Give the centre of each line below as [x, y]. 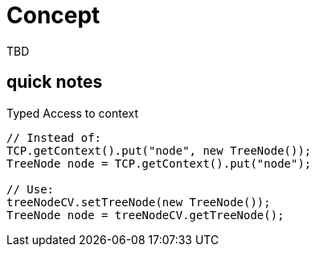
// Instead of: [54, 137]
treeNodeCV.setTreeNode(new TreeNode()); [139, 202]
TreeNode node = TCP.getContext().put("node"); [159, 163]
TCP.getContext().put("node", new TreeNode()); [159, 150]
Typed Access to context [73, 113]
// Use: [31, 189]
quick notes [55, 82]
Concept [53, 15]
